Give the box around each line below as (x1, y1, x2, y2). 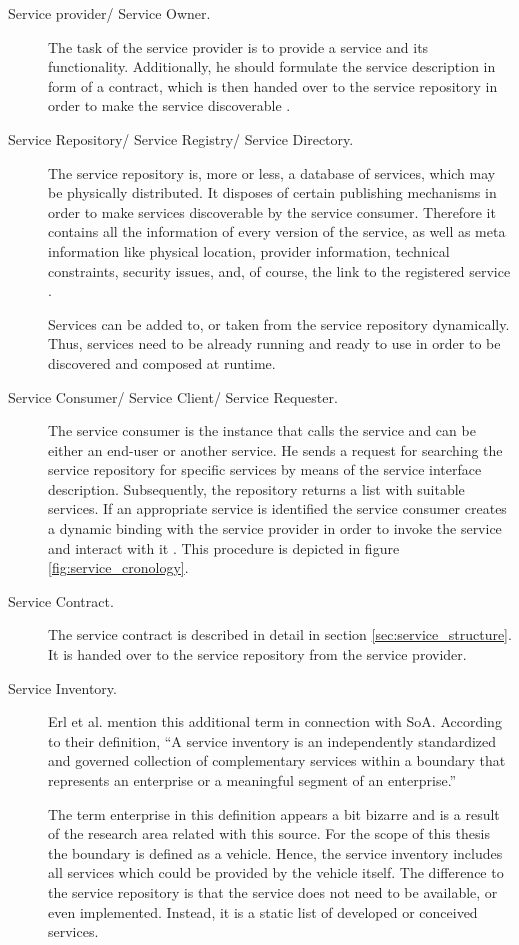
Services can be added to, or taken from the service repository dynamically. (48, 313, 510, 334)
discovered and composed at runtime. (48, 352, 276, 373)
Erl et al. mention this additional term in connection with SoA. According (48, 711, 502, 732)
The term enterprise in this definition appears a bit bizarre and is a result (48, 803, 500, 824)
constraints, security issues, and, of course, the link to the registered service (48, 260, 511, 281)
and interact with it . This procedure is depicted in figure (48, 537, 400, 558)
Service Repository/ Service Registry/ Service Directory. (8, 128, 354, 149)
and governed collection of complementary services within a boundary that (48, 750, 506, 771)
